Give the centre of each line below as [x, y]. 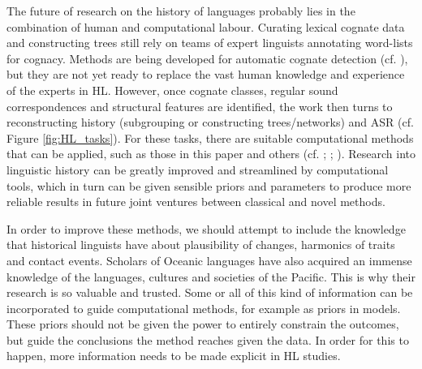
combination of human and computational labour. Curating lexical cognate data [206, 26]
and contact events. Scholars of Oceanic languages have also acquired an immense [209, 260]
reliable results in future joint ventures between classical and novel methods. [196, 202]
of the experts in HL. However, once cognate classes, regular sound [172, 90]
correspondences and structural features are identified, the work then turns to [200, 106]
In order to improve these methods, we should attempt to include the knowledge [206, 228]
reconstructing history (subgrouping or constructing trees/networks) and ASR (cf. [210, 122]
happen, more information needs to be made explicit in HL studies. [174, 356]
